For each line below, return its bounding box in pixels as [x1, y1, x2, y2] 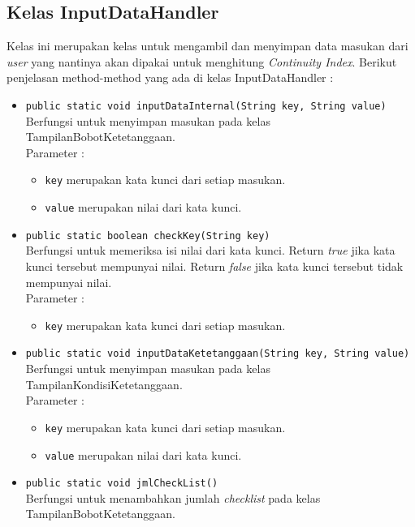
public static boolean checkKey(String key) [25, 229, 270, 242]
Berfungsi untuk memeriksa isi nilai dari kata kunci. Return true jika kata [25, 242, 396, 259]
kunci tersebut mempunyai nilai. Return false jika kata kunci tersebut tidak [25, 257, 404, 274]
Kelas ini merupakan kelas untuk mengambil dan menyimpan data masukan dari [6, 37, 409, 54]
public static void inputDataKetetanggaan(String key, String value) [25, 348, 410, 360]
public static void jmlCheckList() [25, 478, 218, 490]
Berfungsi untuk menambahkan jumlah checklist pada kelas [25, 489, 321, 506]
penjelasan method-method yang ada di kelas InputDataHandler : [6, 69, 334, 86]
